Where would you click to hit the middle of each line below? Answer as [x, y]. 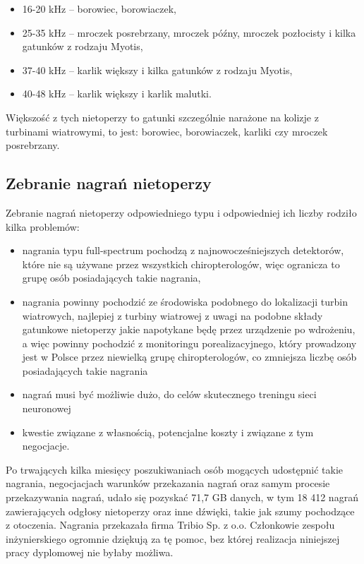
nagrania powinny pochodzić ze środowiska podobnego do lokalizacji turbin [185, 301]
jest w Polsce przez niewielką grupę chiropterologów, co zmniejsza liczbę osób [189, 357]
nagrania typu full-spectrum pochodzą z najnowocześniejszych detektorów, [183, 250]
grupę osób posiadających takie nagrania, [111, 278]
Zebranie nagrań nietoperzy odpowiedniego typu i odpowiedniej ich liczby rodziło [181, 212]
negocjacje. [46, 446]
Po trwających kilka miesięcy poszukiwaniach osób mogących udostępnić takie [175, 469]
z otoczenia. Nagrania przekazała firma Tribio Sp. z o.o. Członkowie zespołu [170, 525]
